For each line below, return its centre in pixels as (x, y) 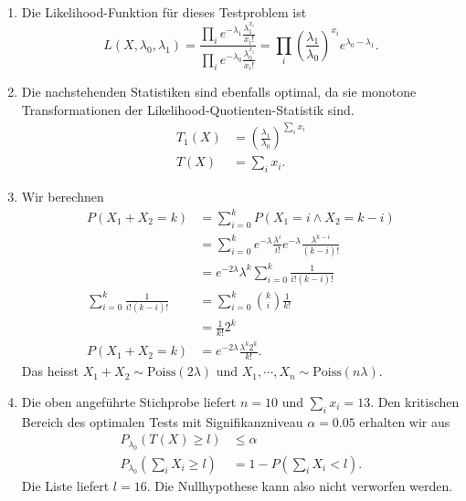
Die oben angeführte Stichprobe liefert (129, 401)
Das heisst (50, 371)
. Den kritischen (415, 401)
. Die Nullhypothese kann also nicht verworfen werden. (300, 485)
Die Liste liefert (65, 485)
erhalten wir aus (405, 421)
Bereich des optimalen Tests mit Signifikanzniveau (162, 421)
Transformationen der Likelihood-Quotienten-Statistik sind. (188, 109)
